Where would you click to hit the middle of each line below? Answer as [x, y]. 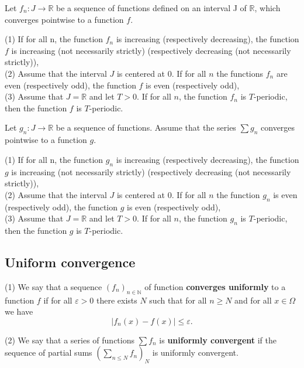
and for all [253, 300]
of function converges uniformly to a [215, 286]
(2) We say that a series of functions [70, 340]
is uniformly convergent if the [218, 340]
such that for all [178, 300]
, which [267, 8]
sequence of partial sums [49, 352]
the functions [240, 73]
